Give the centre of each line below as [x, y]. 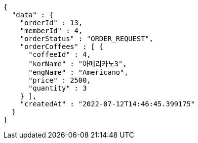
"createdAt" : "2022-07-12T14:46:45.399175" [107, 104]
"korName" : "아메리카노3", [78, 64]
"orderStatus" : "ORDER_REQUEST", [87, 39]
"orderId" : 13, [51, 23]
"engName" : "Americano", [78, 72]
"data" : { [33, 15]
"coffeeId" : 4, [60, 54]
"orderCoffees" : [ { [62, 47]
